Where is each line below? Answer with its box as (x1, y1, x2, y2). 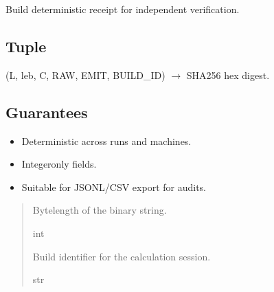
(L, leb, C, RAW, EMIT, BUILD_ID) (5, 67, 165, 82)
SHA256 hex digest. (186, 67, 270, 82)
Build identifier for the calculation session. (32, 249, 211, 263)
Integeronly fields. (21, 157, 97, 171)
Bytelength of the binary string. (32, 203, 167, 217)
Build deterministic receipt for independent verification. (5, 2, 240, 16)
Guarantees (5, 101, 88, 122)
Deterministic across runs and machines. (21, 133, 192, 148)
